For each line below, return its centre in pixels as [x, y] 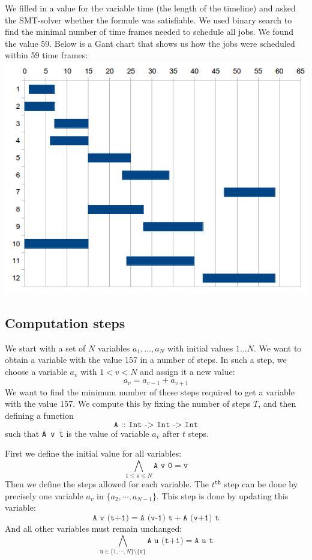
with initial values [200, 348]
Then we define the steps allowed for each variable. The [107, 484]
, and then [277, 403]
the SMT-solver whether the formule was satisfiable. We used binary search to [148, 20]
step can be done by [261, 484]
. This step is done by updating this [222, 495]
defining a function [39, 415]
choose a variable [36, 371]
